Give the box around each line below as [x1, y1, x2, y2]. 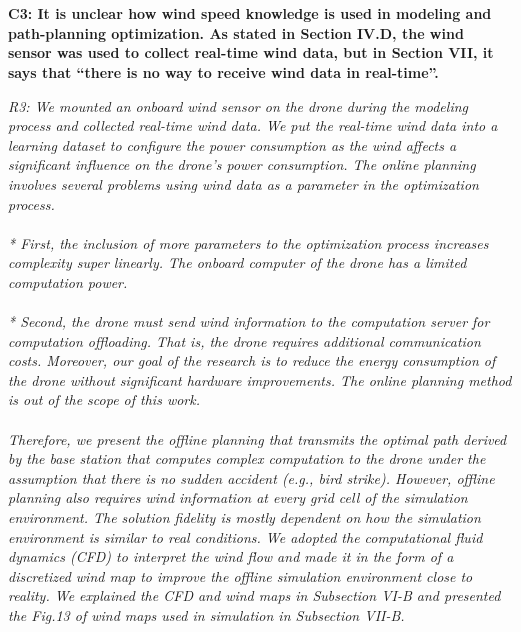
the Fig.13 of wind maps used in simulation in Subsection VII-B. [8, 605, 405, 625]
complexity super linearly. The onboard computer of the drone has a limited [8, 252, 467, 273]
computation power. [8, 271, 128, 292]
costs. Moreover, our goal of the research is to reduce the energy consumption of [8, 350, 496, 371]
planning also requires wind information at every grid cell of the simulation [8, 487, 468, 508]
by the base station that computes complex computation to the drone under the [8, 448, 486, 469]
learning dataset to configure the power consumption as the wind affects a [8, 134, 457, 155]
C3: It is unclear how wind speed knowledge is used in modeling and [8, 3, 492, 24]
